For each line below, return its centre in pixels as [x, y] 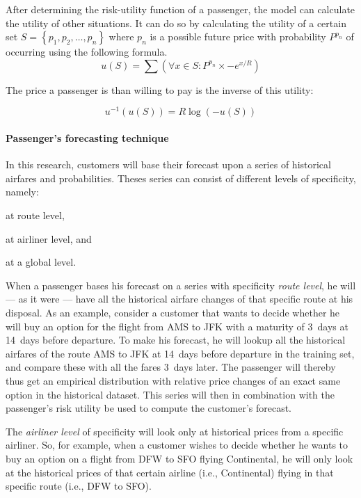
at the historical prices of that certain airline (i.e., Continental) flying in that [170, 472]
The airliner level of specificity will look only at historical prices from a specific [175, 431]
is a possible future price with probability [238, 37]
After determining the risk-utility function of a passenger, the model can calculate [180, 9]
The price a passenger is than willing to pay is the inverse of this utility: [160, 89]
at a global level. [41, 262]
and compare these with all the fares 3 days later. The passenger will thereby [171, 367]
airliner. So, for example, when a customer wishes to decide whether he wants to [177, 445]
